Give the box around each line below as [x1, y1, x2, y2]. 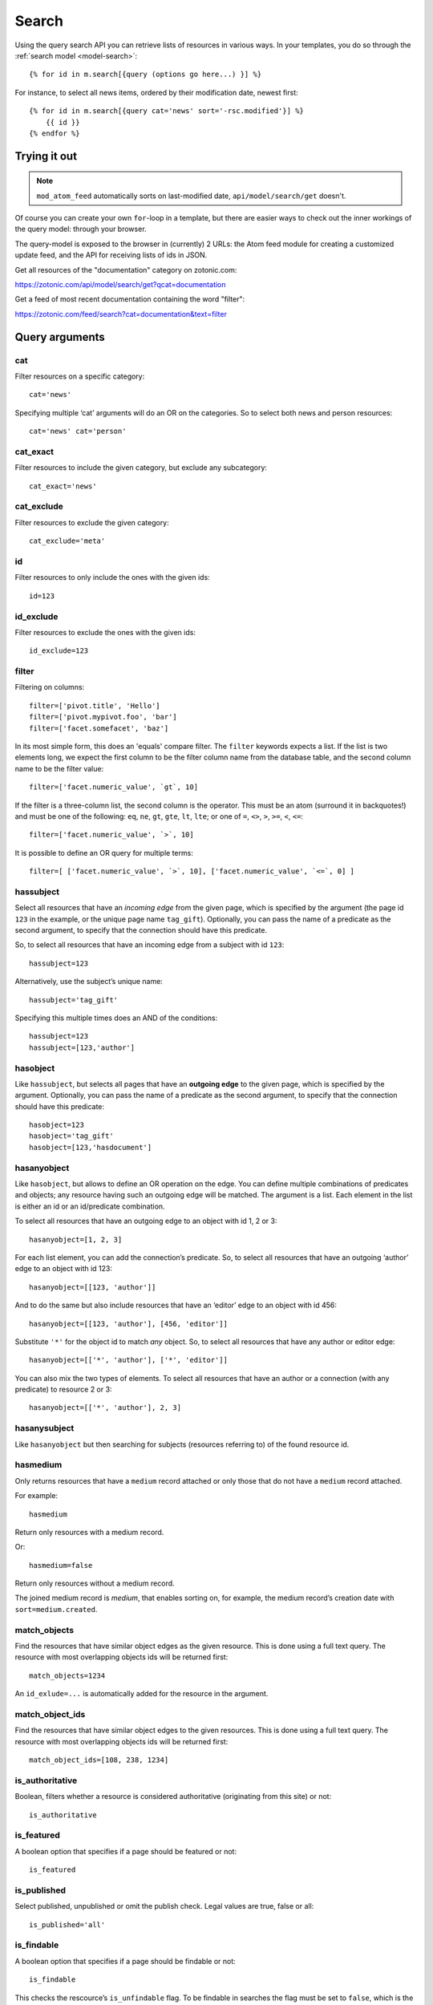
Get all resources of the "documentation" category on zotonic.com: [14, 265, 237, 274]
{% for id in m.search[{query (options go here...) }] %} [29, 70, 262, 79]
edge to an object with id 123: [14, 1264, 112, 1274]
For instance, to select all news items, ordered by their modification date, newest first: [14, 87, 298, 97]
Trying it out [14, 149, 78, 163]
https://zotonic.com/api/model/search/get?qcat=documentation [14, 280, 226, 290]
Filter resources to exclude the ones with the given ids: [14, 627, 196, 637]
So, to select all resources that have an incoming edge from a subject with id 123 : [14, 940, 285, 950]
